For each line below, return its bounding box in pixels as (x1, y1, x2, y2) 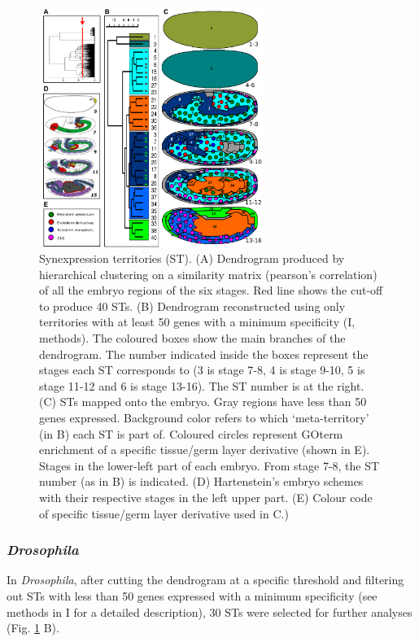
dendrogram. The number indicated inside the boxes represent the (39, 345, 369, 362)
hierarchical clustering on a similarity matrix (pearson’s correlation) (39, 265, 378, 282)
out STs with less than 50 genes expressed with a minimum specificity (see (7, 587, 378, 604)
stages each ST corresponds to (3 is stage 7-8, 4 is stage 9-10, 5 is (39, 361, 365, 378)
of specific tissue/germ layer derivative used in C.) (39, 504, 289, 522)
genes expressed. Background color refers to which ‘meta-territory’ (39, 409, 369, 426)
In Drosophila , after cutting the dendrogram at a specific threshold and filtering (7, 571, 404, 588)
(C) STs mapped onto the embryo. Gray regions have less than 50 (39, 393, 367, 410)
